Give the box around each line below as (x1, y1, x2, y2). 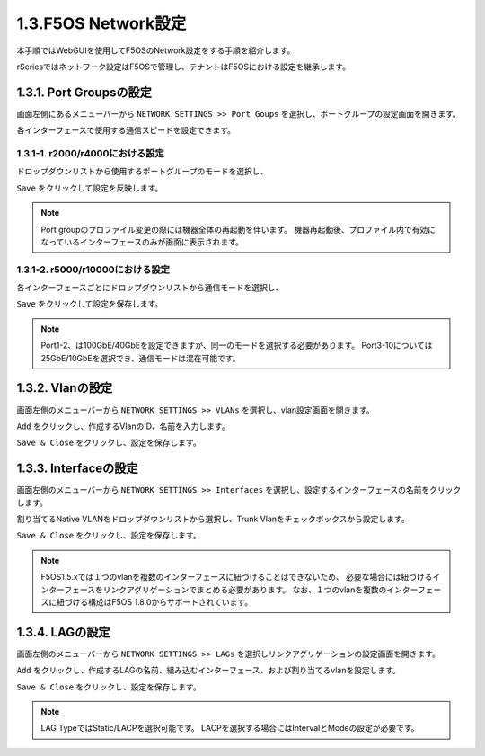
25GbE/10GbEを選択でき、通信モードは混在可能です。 (40, 352, 241, 363)
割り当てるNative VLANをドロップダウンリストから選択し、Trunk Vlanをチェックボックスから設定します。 (16, 513, 410, 525)
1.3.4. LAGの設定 (16, 625, 110, 640)
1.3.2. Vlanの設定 (16, 380, 112, 396)
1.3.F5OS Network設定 (16, 13, 187, 33)
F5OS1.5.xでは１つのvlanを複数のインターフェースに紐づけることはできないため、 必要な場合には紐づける (40, 572, 433, 583)
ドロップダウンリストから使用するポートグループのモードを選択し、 (16, 166, 269, 177)
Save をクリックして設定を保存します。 (16, 298, 163, 309)
